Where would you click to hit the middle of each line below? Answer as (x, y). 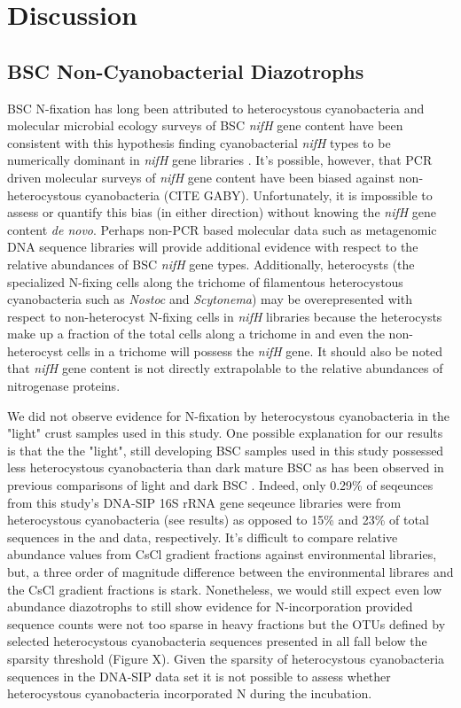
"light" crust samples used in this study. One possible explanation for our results (225, 433)
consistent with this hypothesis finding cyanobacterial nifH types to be (199, 142)
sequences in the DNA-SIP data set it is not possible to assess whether (199, 676)
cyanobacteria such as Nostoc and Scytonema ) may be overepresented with (210, 299)
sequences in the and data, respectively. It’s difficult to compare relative (203, 537)
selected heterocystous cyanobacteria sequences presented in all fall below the (217, 641)
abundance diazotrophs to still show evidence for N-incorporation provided (210, 607)
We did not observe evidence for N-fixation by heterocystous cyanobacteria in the (228, 415)
